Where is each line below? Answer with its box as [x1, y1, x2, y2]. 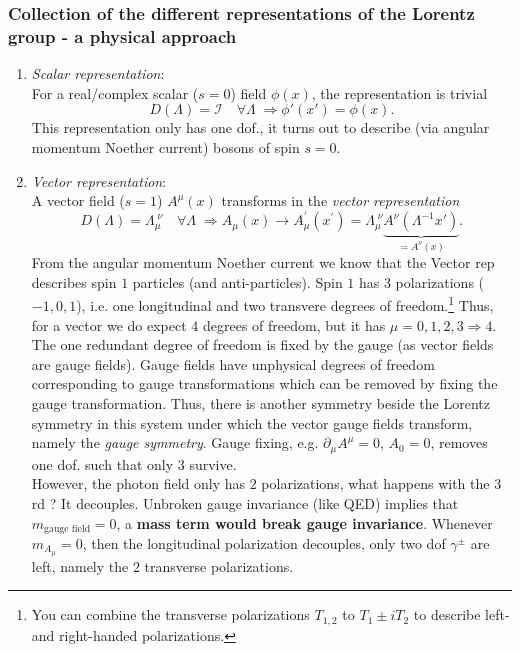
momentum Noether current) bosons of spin [31, 136, 300, 157]
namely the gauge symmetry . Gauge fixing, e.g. [31, 432, 319, 453]
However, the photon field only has [31, 473, 246, 494]
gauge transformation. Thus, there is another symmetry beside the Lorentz [31, 393, 490, 414]
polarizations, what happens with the [261, 473, 490, 494]
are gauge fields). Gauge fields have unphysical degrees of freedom [31, 353, 435, 374]
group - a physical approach [8, 23, 237, 48]
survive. [189, 453, 237, 474]
